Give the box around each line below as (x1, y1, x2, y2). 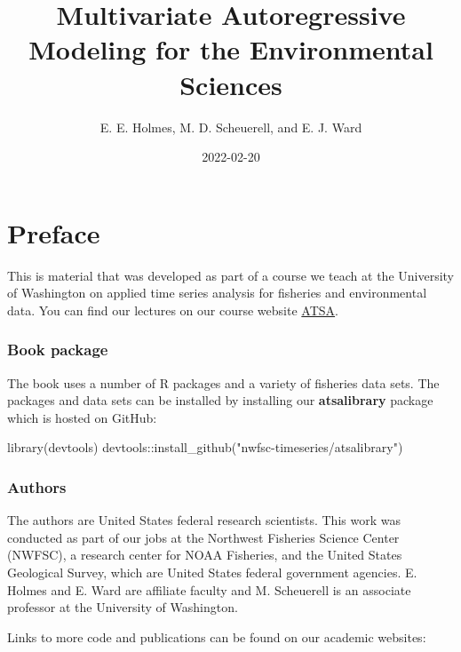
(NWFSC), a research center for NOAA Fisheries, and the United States (7, 545, 402, 564)
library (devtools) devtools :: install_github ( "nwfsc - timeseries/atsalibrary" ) (7, 438, 403, 457)
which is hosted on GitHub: (7, 408, 157, 426)
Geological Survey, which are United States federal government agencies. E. (7, 563, 417, 581)
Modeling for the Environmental (28, 31, 433, 68)
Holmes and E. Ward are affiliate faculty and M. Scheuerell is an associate (7, 580, 411, 599)
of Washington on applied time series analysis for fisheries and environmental (7, 283, 427, 302)
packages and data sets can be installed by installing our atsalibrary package (7, 391, 433, 409)
